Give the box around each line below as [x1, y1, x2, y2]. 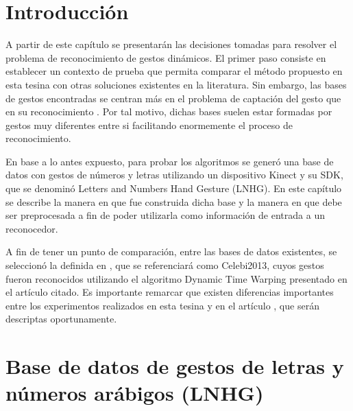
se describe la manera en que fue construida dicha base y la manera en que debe [5, 194, 342, 209]
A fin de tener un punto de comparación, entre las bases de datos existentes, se [5, 244, 337, 259]
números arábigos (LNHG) [5, 379, 264, 407]
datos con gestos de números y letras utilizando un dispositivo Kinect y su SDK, [5, 167, 343, 182]
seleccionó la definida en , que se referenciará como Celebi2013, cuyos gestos [5, 258, 324, 272]
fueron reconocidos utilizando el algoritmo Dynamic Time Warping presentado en [5, 271, 348, 285]
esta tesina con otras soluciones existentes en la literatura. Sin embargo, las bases [5, 77, 347, 91]
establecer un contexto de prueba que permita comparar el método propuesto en [5, 64, 343, 78]
